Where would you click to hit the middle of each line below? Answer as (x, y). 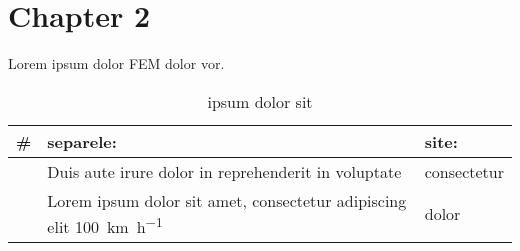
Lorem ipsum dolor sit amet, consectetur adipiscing (227, 200)
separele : (82, 141)
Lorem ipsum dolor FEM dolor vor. (116, 63)
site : (441, 141)
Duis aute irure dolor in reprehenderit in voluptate (224, 171)
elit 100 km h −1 (105, 225)
